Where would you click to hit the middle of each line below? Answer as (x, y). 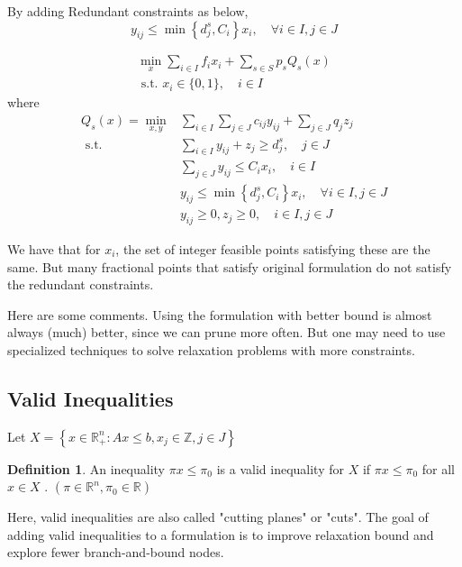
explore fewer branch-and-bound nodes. (116, 552)
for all (438, 468)
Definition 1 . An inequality (86, 468)
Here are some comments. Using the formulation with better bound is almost (220, 314)
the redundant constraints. (81, 284)
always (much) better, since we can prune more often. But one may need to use (226, 332)
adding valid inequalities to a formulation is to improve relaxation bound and (221, 534)
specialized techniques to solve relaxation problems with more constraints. (211, 349)
